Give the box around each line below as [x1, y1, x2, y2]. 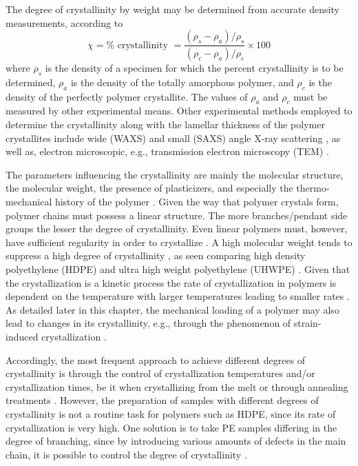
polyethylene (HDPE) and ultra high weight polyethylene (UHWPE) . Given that [6, 261, 350, 276]
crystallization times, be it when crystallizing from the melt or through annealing [6, 379, 348, 394]
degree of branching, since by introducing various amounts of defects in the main [6, 434, 346, 448]
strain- [293, 316, 322, 330]
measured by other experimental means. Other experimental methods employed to [6, 103, 352, 118]
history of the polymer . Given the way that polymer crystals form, [54, 194, 339, 209]
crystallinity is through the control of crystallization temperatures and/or [6, 366, 315, 381]
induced [6, 329, 39, 343]
